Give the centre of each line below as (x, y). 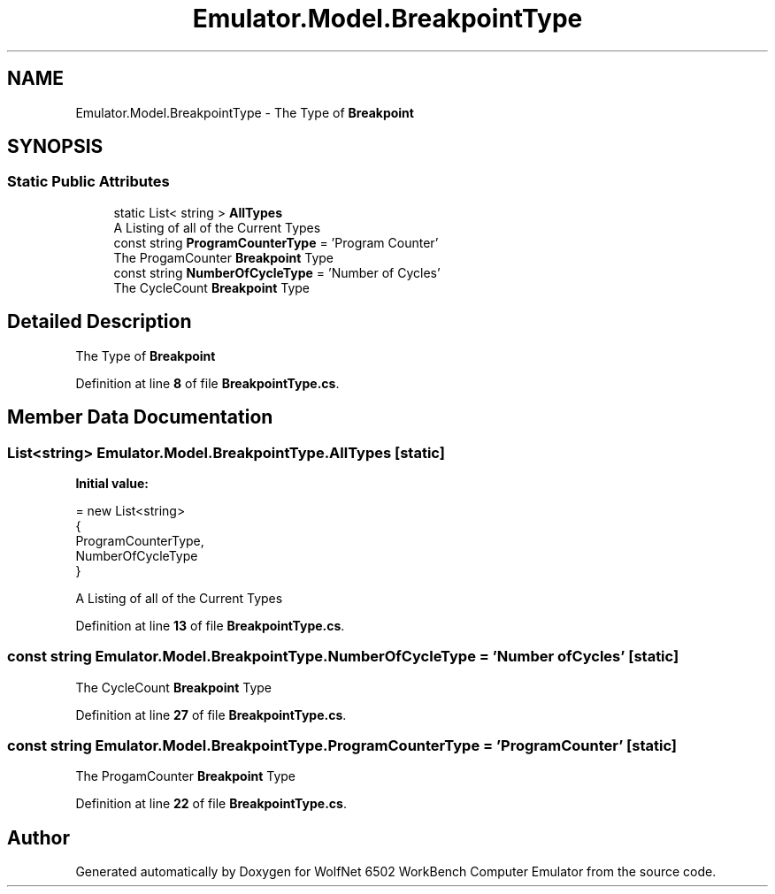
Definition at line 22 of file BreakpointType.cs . (211, 804)
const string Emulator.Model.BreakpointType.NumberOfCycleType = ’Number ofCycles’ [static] (343, 657)
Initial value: (112, 483)
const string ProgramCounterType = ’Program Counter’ (276, 242)
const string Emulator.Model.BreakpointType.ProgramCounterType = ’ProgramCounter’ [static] (342, 745)
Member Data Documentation (140, 417)
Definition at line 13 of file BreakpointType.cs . (210, 625)
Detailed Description (100, 322)
